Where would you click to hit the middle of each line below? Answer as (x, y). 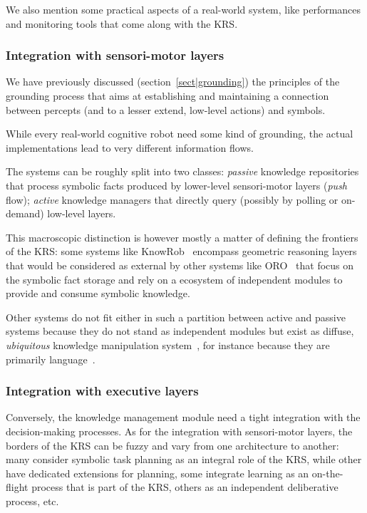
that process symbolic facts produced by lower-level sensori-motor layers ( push (177, 185)
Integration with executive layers (102, 391)
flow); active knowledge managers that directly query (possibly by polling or (172, 199)
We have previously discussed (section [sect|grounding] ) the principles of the (173, 82)
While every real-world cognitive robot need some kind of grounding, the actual (180, 134)
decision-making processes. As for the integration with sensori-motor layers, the (179, 431)
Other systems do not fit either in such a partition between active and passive (176, 317)
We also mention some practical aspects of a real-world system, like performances (183, 9)
